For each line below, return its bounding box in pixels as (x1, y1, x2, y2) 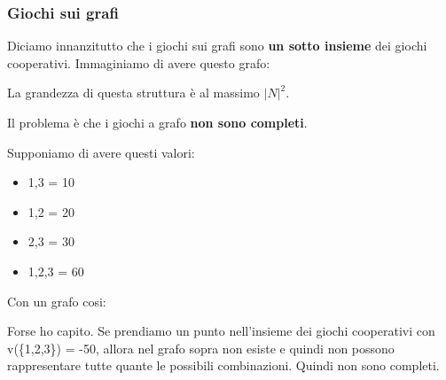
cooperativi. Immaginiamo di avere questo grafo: (7, 53, 270, 72)
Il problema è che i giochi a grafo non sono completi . (7, 113, 308, 131)
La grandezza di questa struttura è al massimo (7, 83, 260, 102)
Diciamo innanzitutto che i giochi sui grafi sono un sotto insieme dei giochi (7, 36, 427, 55)
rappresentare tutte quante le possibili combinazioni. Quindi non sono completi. (7, 356, 440, 375)
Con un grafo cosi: (7, 291, 106, 310)
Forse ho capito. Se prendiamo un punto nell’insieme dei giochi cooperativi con (7, 322, 435, 340)
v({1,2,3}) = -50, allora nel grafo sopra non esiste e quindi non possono (7, 338, 395, 357)
